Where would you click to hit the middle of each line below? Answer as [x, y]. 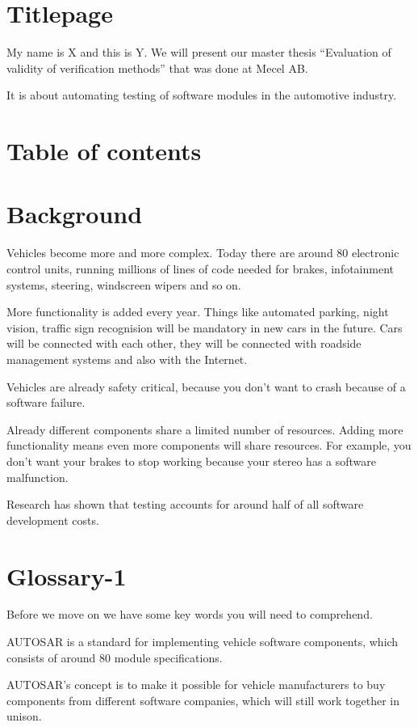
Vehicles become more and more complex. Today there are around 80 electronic [203, 253]
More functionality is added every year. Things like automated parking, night [198, 312]
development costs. [53, 520]
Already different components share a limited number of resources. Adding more [205, 429]
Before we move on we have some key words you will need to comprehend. [190, 614]
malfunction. [38, 477]
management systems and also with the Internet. [127, 359]
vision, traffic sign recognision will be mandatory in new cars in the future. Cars [205, 327]
